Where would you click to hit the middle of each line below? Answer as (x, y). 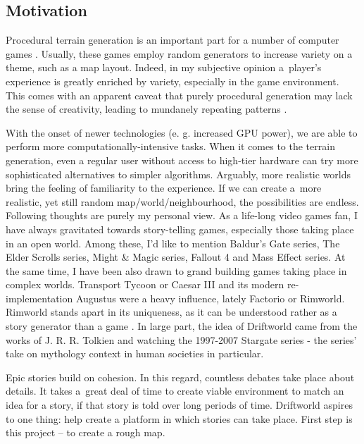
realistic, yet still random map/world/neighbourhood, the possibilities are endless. (182, 201)
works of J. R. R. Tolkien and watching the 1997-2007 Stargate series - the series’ (181, 339)
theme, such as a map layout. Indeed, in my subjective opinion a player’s (164, 67)
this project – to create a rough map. (86, 432)
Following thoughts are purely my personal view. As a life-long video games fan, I (182, 215)
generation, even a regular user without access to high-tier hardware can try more (182, 160)
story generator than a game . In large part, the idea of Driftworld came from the (182, 326)
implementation (39, 298)
